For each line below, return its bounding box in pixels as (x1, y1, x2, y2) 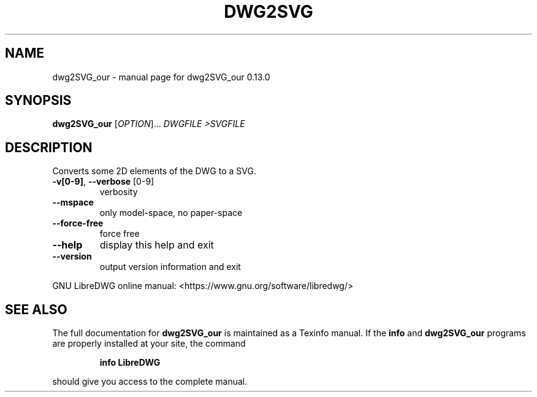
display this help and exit (99, 239, 214, 252)
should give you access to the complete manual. (52, 376, 248, 387)
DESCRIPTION (5, 139, 93, 155)
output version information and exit (99, 261, 241, 272)
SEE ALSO (5, 301, 67, 317)
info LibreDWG (99, 357, 161, 368)
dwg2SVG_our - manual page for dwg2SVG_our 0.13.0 (52, 71, 270, 82)
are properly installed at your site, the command (52, 338, 246, 349)
